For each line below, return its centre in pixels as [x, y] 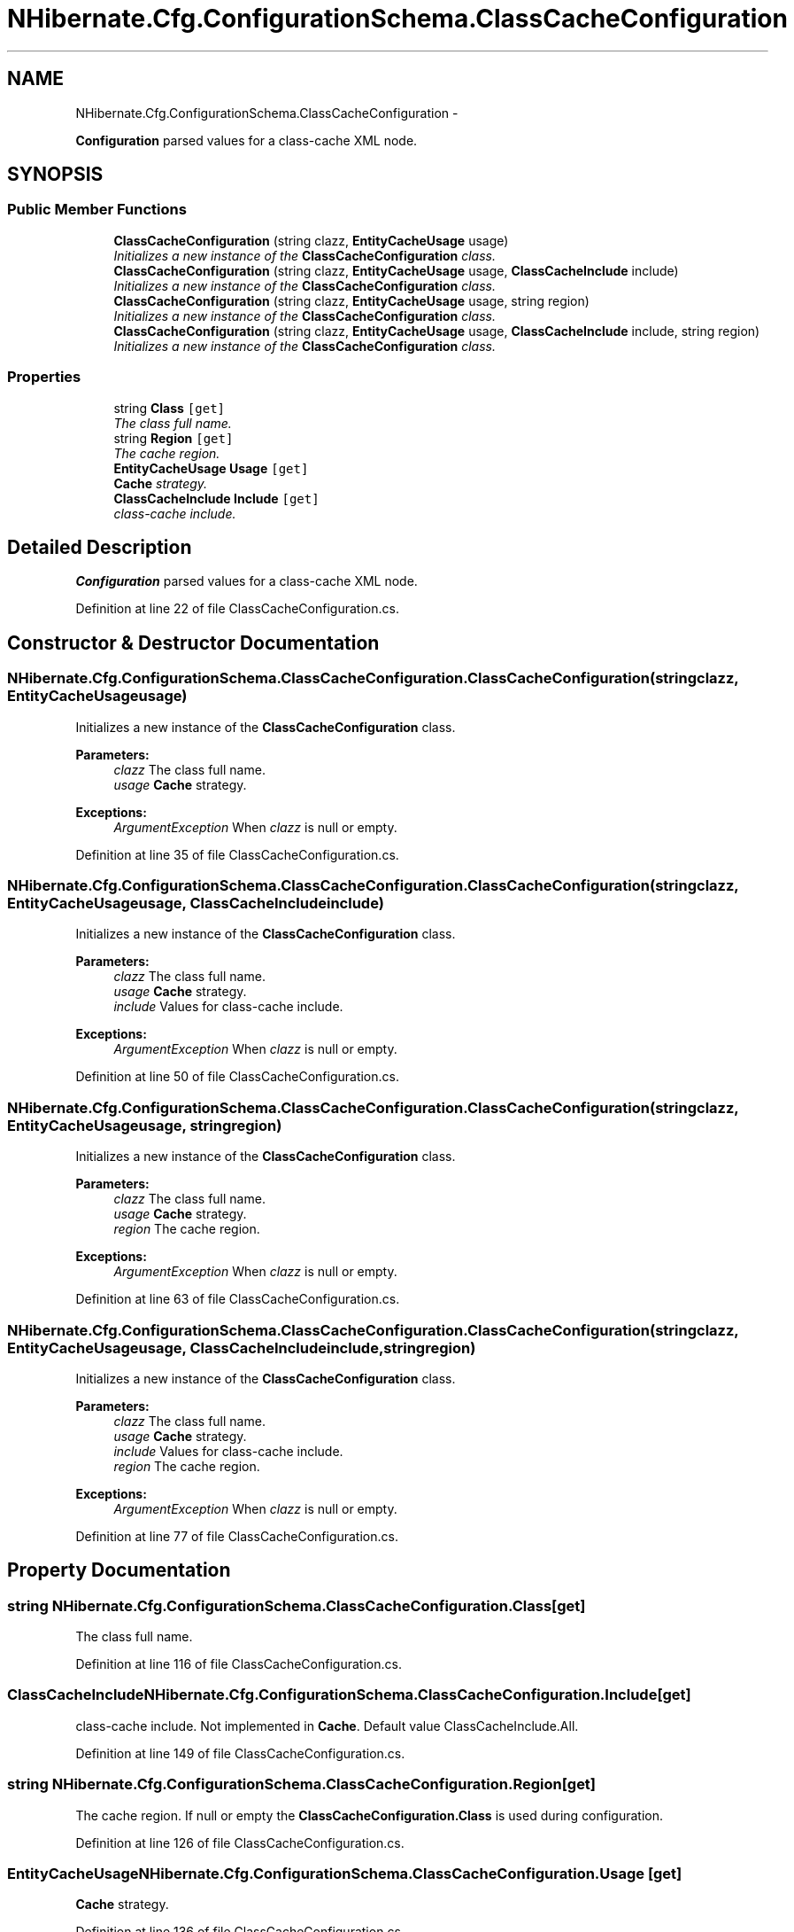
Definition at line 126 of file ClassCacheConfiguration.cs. [240, 1842]
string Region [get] [173, 438]
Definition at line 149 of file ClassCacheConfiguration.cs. [240, 1753]
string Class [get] [170, 408]
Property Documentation [119, 1570]
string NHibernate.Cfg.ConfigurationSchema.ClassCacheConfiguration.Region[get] [302, 1784]
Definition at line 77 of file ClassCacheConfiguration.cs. [237, 1536]
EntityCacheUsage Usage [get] [211, 468]
